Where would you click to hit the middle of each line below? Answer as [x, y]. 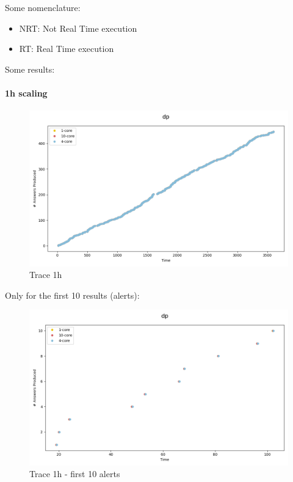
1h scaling [26, 93]
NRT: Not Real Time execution [78, 28]
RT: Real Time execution [67, 49]
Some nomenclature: [43, 7]
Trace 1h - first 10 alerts [75, 474]
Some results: [30, 69]
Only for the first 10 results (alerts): [72, 295]
